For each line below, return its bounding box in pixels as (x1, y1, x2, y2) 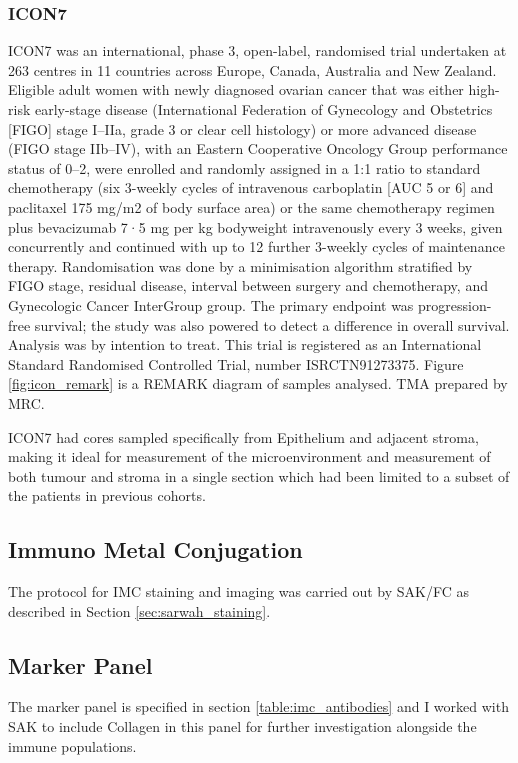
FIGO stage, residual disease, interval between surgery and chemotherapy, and (8, 275, 488, 296)
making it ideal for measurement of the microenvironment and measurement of (8, 446, 491, 467)
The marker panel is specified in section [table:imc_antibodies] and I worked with (8, 696, 509, 717)
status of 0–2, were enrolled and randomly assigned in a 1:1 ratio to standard (8, 157, 481, 178)
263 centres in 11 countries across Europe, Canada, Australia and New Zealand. (8, 59, 497, 80)
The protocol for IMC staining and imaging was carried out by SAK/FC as (8, 581, 470, 602)
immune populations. (8, 735, 137, 756)
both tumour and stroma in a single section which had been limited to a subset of (8, 465, 510, 486)
